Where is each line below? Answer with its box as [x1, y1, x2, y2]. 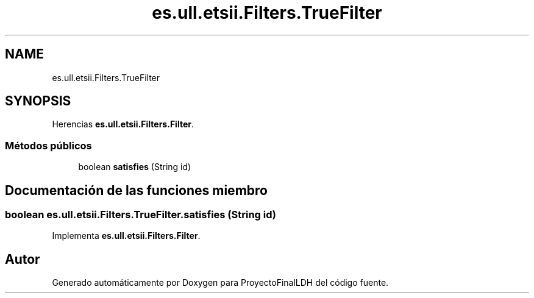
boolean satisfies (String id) [78, 161, 191, 172]
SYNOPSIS [5, 93, 71, 109]
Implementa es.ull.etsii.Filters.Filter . [52, 230, 201, 241]
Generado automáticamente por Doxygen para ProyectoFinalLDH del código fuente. [52, 277, 389, 288]
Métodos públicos [5, 139, 92, 152]
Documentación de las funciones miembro [5, 182, 268, 198]
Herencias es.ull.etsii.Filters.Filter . [52, 119, 194, 130]
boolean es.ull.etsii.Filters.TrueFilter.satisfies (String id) [5, 208, 277, 221]
